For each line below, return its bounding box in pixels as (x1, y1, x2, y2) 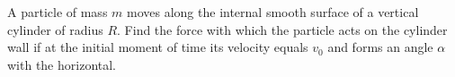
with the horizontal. (7, 55, 117, 73)
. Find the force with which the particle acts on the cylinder (117, 20, 448, 38)
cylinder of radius (7, 20, 103, 38)
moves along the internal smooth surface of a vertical (127, 3, 419, 21)
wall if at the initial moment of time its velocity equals (7, 38, 308, 56)
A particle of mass (7, 3, 108, 21)
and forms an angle (327, 38, 433, 56)
